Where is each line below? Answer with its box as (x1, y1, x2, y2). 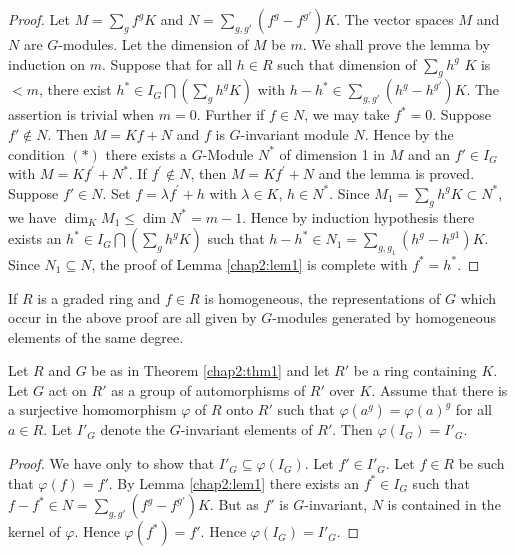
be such (458, 453, 505, 474)
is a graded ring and (37, 287, 161, 308)
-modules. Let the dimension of (58, 34, 249, 54)
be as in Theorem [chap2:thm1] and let (91, 360, 330, 381)
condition (8, 143, 65, 164)
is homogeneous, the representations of (204, 287, 441, 308)
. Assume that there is (371, 379, 508, 400)
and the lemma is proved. (318, 163, 475, 184)
